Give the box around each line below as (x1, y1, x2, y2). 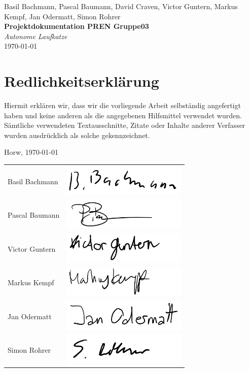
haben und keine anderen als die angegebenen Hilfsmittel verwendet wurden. (4, 110, 242, 120)
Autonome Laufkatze (4, 30, 67, 41)
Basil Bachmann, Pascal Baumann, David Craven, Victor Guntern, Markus (4, 1, 238, 11)
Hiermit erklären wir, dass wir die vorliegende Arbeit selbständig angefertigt (4, 100, 241, 111)
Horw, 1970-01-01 (4, 147, 58, 157)
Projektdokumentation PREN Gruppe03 (4, 21, 149, 31)
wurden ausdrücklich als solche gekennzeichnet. (4, 129, 150, 140)
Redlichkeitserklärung (4, 71, 159, 91)
